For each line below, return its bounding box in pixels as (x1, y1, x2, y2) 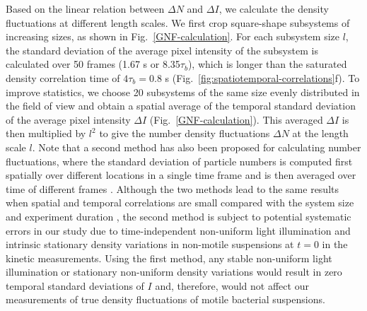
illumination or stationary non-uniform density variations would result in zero (6, 264, 342, 279)
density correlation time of (6, 70, 120, 85)
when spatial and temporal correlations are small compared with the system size (6, 195, 354, 210)
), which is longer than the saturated (187, 57, 347, 71)
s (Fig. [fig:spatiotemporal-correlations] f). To (165, 70, 360, 85)
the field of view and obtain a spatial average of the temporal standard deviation (6, 98, 356, 113)
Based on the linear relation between (6, 1, 165, 16)
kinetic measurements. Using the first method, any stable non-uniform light (6, 250, 332, 265)
